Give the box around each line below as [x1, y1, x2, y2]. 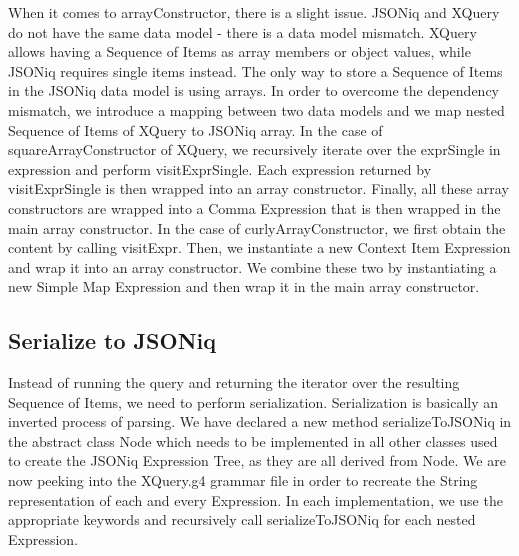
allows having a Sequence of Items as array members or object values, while [8, 41, 471, 62]
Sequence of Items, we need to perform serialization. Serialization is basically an [8, 391, 499, 412]
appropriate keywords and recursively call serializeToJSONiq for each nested [8, 509, 476, 530]
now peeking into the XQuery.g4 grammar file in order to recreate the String [8, 470, 478, 491]
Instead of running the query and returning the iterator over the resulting [8, 372, 460, 393]
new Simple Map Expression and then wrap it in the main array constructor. [8, 276, 480, 297]
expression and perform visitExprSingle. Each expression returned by [8, 158, 432, 179]
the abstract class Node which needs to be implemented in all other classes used [8, 430, 498, 451]
